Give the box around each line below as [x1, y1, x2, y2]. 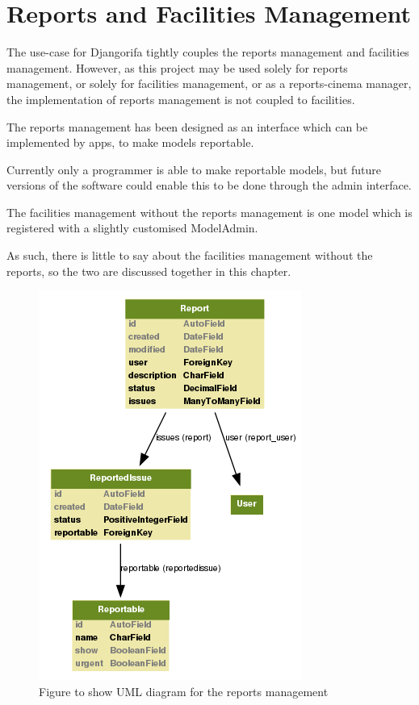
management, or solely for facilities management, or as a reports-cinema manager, [6, 75, 412, 92]
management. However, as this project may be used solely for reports [6, 59, 348, 76]
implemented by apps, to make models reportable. [6, 134, 254, 151]
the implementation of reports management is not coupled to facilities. [6, 90, 355, 107]
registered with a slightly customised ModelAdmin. [6, 219, 258, 236]
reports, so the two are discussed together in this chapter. [6, 262, 291, 279]
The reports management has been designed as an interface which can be [6, 118, 368, 135]
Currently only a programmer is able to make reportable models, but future [6, 161, 382, 177]
